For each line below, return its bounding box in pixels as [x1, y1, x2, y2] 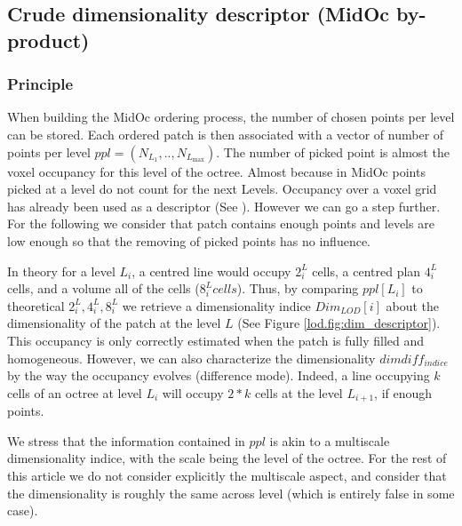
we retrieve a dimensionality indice [122, 296, 311, 315]
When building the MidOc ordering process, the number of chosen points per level [7, 108, 455, 126]
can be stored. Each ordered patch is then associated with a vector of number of [7, 124, 444, 143]
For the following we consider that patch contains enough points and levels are [7, 214, 434, 233]
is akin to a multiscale [269, 431, 390, 450]
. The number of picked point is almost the [216, 142, 450, 161]
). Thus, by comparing [236, 279, 359, 298]
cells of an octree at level [7, 383, 142, 402]
